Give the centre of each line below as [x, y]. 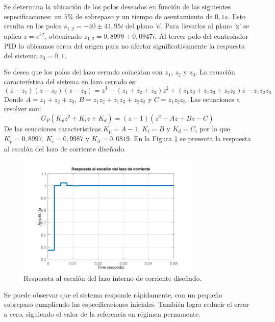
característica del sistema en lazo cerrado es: [71, 81]
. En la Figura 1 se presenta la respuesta [190, 138]
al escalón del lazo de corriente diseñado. [65, 148]
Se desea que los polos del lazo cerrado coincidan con [83, 72]
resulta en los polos [33, 26]
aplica [13, 36]
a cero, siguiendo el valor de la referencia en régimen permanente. [102, 314]
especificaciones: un [33, 16]
